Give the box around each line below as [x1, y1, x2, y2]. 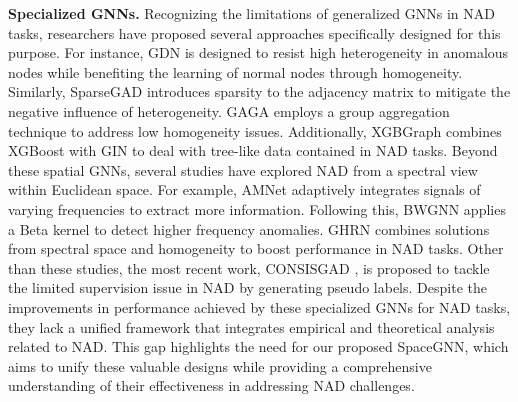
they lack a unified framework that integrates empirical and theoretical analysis [8, 316, 495, 337]
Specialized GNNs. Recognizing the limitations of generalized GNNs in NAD [8, 3, 495, 23]
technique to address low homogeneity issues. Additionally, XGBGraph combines [8, 120, 502, 141]
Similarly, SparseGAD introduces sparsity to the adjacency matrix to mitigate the [8, 81, 511, 102]
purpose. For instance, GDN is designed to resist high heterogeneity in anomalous [8, 42, 509, 63]
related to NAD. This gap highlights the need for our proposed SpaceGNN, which [8, 336, 509, 357]
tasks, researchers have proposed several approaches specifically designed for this [8, 22, 501, 43]
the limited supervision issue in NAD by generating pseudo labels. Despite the [8, 277, 487, 298]
